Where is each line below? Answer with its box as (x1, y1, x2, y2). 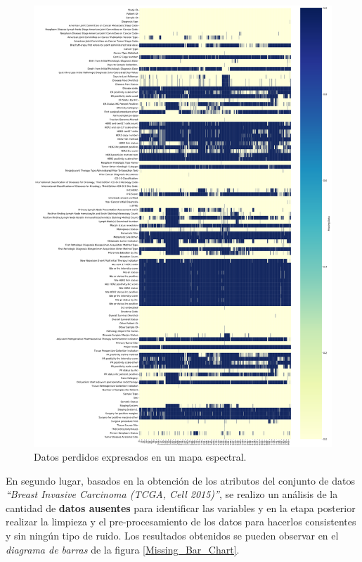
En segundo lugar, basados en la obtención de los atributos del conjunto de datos (6, 473, 355, 487)
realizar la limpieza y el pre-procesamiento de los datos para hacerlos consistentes (6, 514, 356, 529)
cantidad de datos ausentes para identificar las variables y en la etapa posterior (6, 500, 356, 515)
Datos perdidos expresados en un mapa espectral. (34, 449, 247, 464)
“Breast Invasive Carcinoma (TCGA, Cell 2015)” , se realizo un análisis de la (6, 487, 338, 502)
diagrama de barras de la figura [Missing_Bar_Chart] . (6, 542, 240, 556)
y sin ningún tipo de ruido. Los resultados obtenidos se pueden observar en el (6, 528, 339, 542)
